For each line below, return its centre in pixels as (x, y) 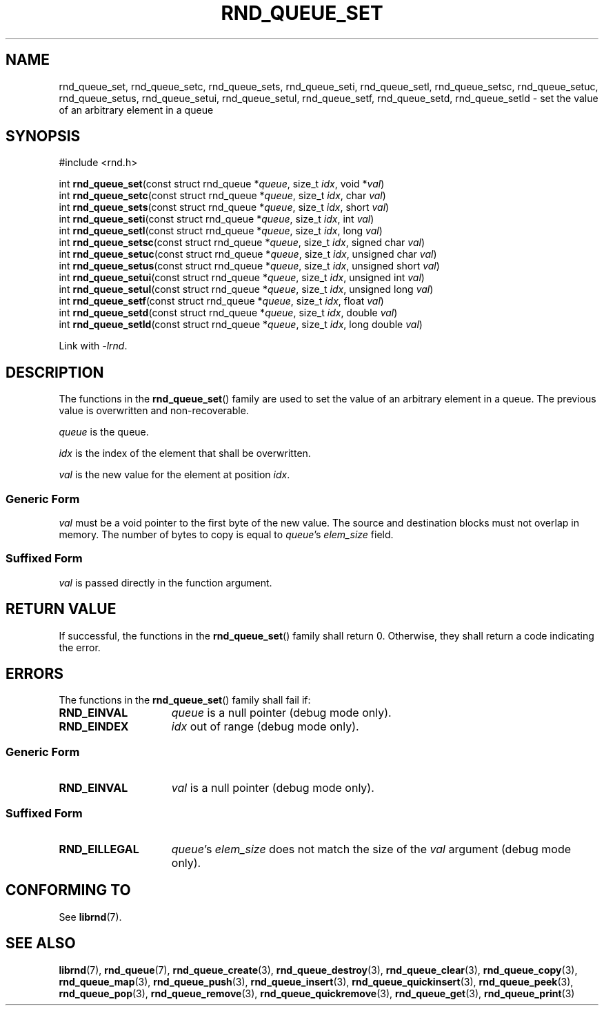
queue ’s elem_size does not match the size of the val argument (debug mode (371, 849)
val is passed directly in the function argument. (165, 582)
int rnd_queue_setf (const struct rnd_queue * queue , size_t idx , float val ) (221, 301)
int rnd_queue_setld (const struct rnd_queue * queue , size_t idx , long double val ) (241, 325)
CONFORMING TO (68, 890)
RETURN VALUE (61, 609)
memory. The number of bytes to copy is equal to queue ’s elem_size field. (226, 535)
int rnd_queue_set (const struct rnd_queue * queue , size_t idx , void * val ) (222, 184)
